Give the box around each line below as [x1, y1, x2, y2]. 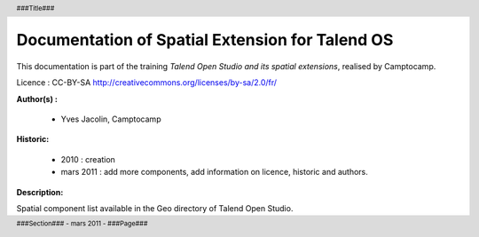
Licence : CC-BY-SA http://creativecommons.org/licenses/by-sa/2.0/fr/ [16, 77, 278, 88]
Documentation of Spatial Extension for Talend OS [16, 30, 394, 51]
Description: [16, 186, 64, 197]
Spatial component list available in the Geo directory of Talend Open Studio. [16, 203, 294, 213]
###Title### [16, 4, 55, 12]
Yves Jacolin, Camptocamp [60, 114, 161, 124]
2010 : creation [60, 154, 115, 164]
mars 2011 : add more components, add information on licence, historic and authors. [60, 167, 368, 178]
